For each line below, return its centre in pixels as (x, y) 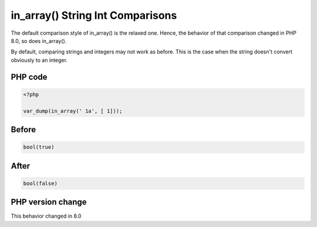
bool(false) (41, 183)
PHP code (29, 77)
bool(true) (39, 147)
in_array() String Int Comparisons (94, 15)
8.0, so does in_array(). (39, 41)
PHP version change (49, 202)
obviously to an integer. (39, 60)
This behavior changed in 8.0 (46, 216)
